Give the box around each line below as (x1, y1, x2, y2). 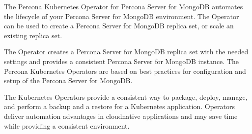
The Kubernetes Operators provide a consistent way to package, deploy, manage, (4, 91, 248, 102)
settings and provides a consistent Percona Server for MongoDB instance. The (4, 56, 239, 66)
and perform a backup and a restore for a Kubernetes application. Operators (4, 101, 235, 112)
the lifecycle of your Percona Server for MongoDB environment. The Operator (4, 11, 239, 21)
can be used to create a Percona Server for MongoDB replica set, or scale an (4, 21, 234, 31)
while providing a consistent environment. (4, 120, 130, 131)
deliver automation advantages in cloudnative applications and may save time (4, 111, 238, 121)
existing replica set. (4, 30, 62, 40)
